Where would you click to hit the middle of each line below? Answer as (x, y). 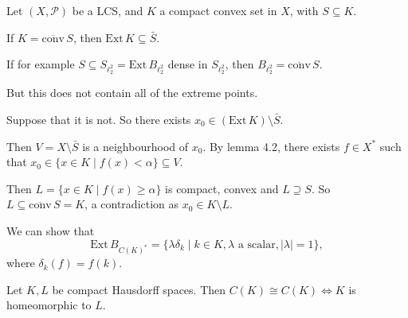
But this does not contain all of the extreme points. (132, 93)
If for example (41, 64)
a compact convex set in (218, 10)
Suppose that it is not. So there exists (99, 119)
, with (304, 10)
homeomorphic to (49, 305)
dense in (188, 64)
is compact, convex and (222, 188)
